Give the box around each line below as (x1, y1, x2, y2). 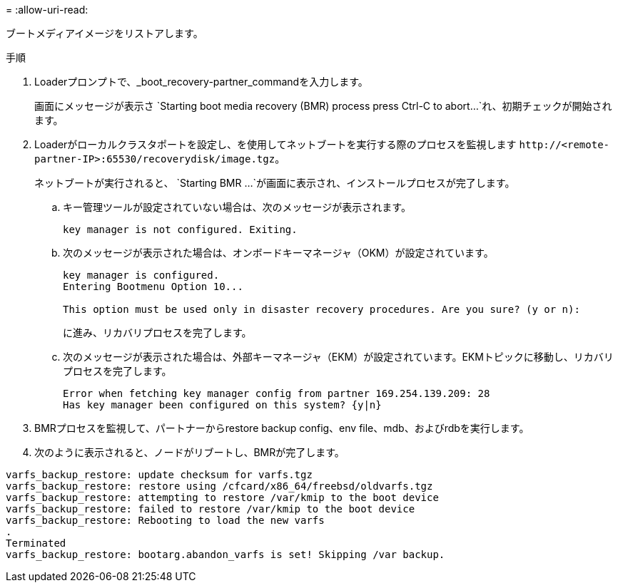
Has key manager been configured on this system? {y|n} (63, 399, 382, 411)
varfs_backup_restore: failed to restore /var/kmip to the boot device (6, 503, 415, 515)
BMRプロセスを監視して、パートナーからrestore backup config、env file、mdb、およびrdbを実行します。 (34, 422, 530, 434)
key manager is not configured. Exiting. (63, 224, 298, 235)
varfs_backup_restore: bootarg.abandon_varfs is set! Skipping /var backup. (6, 549, 445, 560)
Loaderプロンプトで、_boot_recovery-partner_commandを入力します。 (34, 76, 368, 88)
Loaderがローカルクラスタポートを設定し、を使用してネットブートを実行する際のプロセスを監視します (34, 138, 517, 150)
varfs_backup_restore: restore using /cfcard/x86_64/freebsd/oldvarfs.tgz (6, 480, 433, 492)
